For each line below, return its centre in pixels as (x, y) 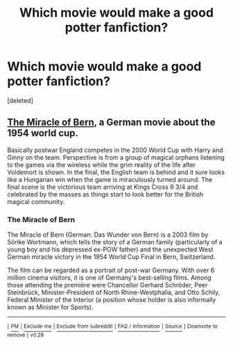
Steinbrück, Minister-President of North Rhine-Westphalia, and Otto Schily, (114, 292)
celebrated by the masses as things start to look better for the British (105, 194)
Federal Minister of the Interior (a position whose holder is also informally (112, 300)
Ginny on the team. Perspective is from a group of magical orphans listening (116, 157)
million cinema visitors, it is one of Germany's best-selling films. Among (109, 278)
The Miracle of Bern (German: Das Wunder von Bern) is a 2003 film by (108, 235)
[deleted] (20, 100)
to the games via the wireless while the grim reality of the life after (102, 165)
